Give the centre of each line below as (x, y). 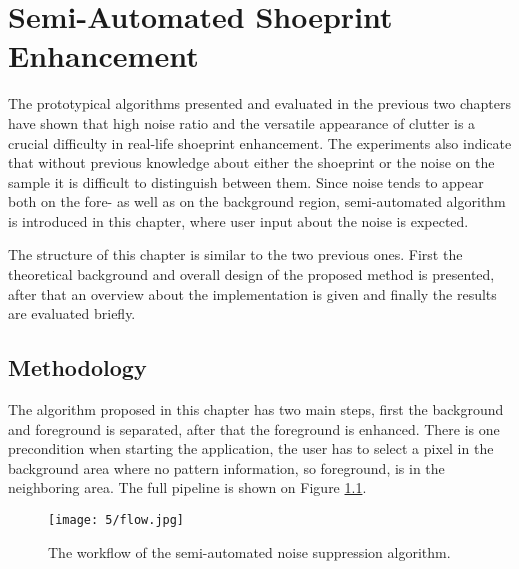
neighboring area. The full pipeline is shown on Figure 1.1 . (187, 487)
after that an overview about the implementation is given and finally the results (252, 293)
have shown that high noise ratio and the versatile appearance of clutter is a (242, 122)
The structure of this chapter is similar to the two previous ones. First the (235, 254)
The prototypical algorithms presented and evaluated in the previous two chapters (259, 103)
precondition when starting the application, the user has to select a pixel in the (251, 448)
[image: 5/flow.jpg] (116, 520)
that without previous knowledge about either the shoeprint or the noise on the (251, 162)
